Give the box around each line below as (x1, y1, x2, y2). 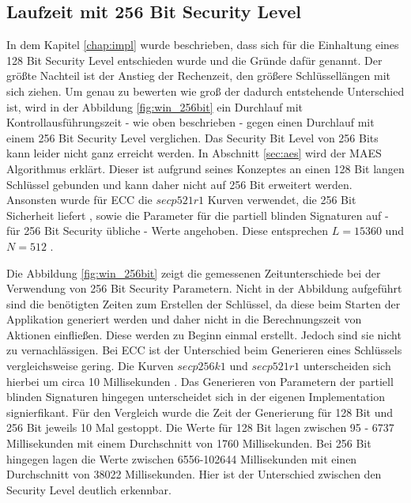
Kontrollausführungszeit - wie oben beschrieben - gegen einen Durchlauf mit (6, 114, 375, 130)
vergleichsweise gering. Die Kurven (6, 357, 174, 374)
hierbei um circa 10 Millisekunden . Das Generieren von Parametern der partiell (6, 373, 394, 389)
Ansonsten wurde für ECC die (6, 191, 153, 208)
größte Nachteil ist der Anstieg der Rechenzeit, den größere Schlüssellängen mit (6, 67, 390, 84)
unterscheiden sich (303, 357, 391, 374)
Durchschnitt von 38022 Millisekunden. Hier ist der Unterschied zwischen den (6, 466, 382, 482)
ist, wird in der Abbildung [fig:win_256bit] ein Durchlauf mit (6, 98, 303, 115)
